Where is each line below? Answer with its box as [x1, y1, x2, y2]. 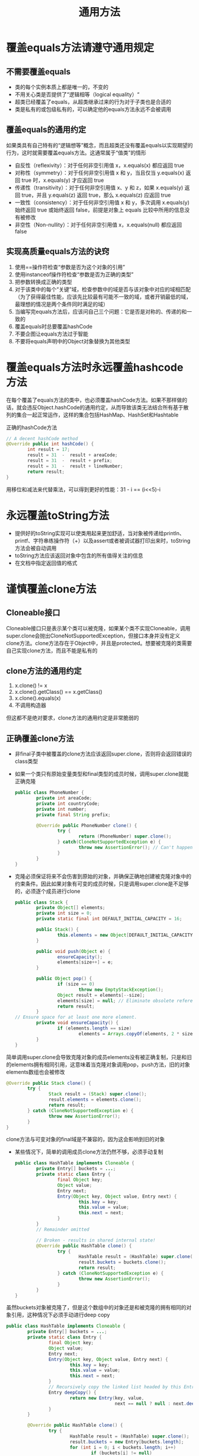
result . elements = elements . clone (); [48, 1097, 142, 1103]
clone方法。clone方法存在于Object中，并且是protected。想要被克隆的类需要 [6, 639, 192, 646]
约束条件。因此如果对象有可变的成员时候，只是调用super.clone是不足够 [14, 880, 189, 887]
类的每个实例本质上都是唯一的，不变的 [14, 84, 108, 90]
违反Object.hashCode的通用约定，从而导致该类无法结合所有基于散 [26, 403, 189, 410]
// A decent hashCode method [6, 435, 78, 441]
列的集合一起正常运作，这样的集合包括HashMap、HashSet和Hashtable [6, 411, 179, 418]
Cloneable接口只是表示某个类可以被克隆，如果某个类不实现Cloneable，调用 [6, 624, 191, 631]
